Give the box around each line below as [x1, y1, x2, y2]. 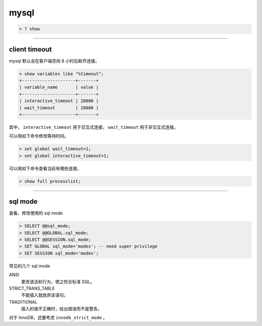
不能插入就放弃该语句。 [21, 292, 68, 298]
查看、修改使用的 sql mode [9, 210, 63, 216]
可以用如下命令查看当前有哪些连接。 [9, 165, 82, 171]
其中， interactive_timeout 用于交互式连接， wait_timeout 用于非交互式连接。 [9, 124, 179, 130]
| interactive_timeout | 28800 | [19, 98, 99, 104]
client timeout [9, 45, 52, 53]
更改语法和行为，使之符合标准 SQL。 [21, 278, 95, 284]
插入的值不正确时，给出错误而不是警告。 [21, 306, 102, 312]
